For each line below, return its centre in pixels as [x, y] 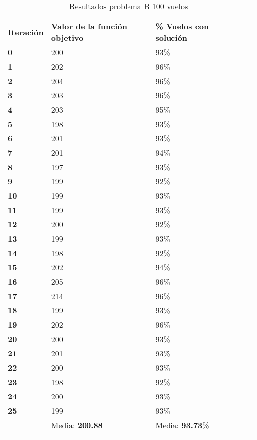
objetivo [67, 37]
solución [171, 37]
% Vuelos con [182, 26]
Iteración [26, 32]
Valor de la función [89, 26]
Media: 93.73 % [182, 425]
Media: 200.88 [77, 425]
